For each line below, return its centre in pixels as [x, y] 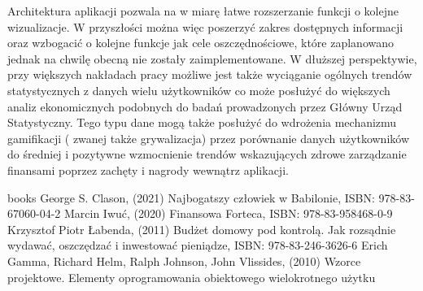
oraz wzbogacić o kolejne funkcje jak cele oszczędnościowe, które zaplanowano [201, 43]
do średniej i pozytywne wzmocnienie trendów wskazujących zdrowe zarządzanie [207, 154]
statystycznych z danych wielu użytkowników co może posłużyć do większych [199, 90]
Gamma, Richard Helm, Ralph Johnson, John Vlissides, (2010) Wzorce [184, 261]
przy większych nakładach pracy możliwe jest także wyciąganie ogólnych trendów [210, 74]
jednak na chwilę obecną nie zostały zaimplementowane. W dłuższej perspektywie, [212, 58]
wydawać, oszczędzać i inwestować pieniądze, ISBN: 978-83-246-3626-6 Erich [198, 245]
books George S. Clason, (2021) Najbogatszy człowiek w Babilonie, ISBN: [191, 197]
